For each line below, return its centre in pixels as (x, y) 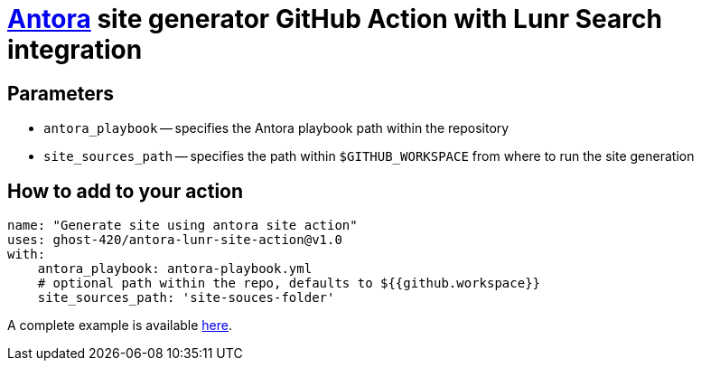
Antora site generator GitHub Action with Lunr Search (335, 19)
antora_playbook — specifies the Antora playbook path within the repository (276, 128)
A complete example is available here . (120, 326)
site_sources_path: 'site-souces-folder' (186, 298)
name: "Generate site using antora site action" (182, 226)
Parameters (61, 93)
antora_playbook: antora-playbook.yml (175, 269)
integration (75, 50)
